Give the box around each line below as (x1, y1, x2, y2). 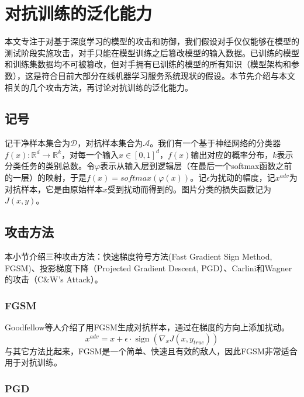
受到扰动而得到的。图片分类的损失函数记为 (108, 182, 272, 195)
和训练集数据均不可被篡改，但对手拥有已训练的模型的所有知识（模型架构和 (5, 58, 291, 70)
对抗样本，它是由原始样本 (5, 182, 103, 195)
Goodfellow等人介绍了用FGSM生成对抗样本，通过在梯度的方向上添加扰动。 (5, 321, 289, 333)
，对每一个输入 (61, 148, 119, 160)
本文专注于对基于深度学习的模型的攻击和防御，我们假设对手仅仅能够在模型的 (5, 35, 299, 47)
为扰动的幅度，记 (209, 171, 275, 184)
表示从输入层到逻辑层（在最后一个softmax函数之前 (100, 160, 292, 172)
